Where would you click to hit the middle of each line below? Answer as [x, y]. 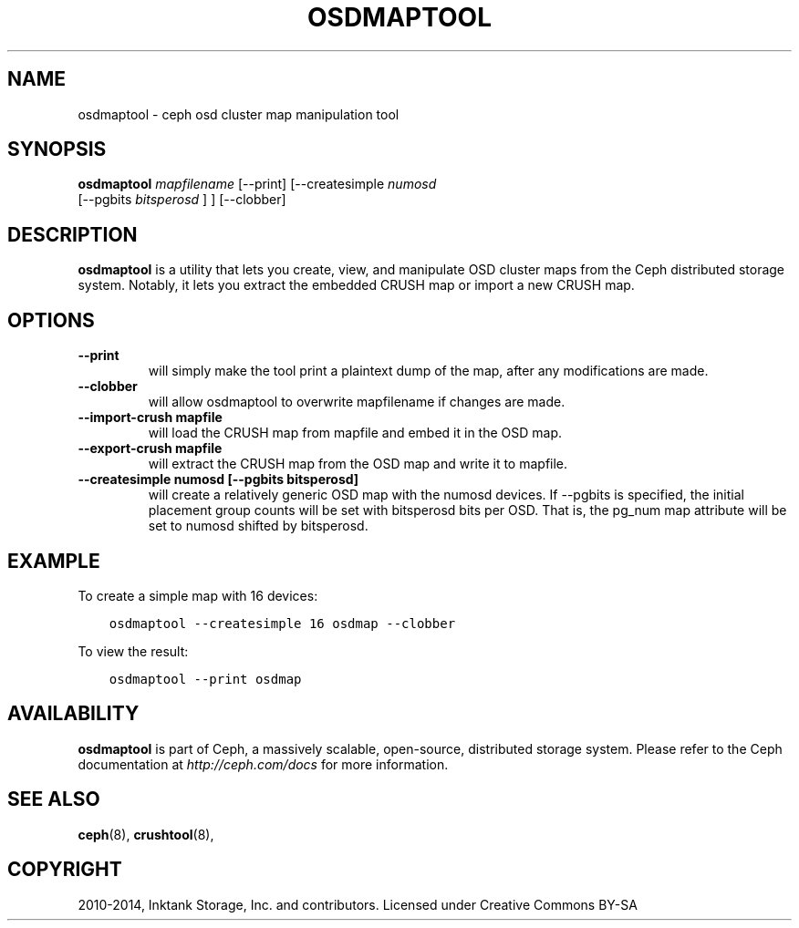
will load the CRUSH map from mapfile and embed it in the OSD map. [355, 433]
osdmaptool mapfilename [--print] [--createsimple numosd [257, 184]
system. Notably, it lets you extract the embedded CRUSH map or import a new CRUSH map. [356, 285]
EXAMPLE [54, 561]
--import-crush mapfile [150, 418]
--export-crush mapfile [150, 449]
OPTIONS [51, 320]
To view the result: [133, 651]
